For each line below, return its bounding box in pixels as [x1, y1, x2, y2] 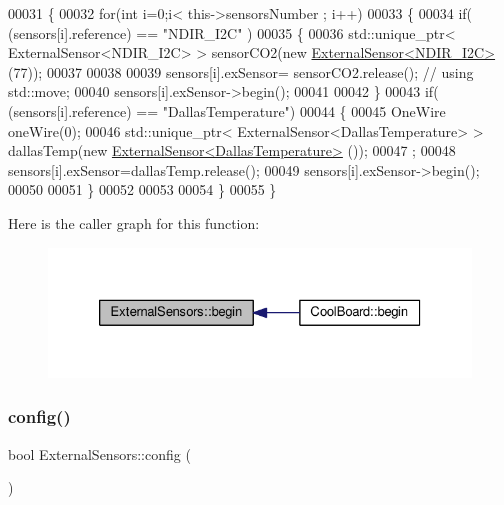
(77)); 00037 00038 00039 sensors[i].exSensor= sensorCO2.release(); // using [8, 61, 474, 82]
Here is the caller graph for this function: [8, 212, 260, 233]
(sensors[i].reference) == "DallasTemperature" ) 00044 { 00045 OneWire [8, 100, 446, 121]
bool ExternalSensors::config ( [8, 443, 191, 464]
